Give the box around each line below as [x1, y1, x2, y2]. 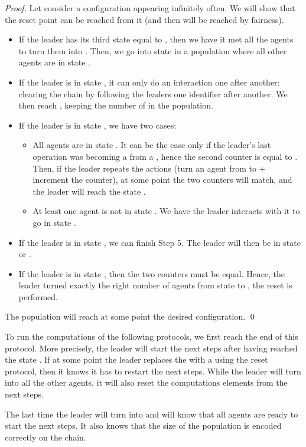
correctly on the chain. [5, 430, 86, 443]
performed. [18, 290, 58, 303]
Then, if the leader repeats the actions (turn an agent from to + [32, 162, 266, 174]
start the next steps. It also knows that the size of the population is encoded [5, 419, 282, 432]
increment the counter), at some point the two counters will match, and [32, 173, 292, 186]
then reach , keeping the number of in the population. [18, 99, 213, 111]
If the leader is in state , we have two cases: [18, 119, 177, 131]
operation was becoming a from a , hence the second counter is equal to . [32, 150, 298, 162]
